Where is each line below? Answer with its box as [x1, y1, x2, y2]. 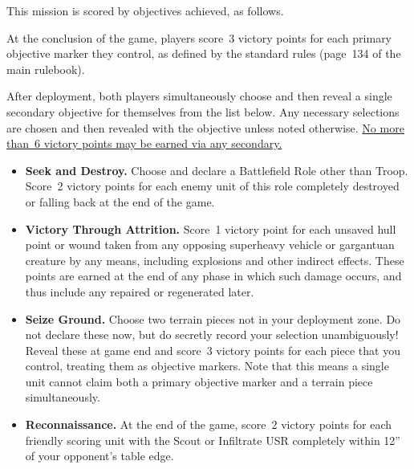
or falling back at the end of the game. [25, 193, 215, 210]
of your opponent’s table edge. [25, 447, 174, 464]
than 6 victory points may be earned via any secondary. [6, 135, 282, 152]
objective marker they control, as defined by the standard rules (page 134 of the [6, 45, 401, 62]
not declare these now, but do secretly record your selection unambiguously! [25, 326, 399, 343]
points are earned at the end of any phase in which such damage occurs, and [25, 267, 402, 284]
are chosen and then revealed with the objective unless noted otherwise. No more [6, 119, 404, 136]
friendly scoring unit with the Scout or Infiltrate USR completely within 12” [25, 431, 400, 448]
